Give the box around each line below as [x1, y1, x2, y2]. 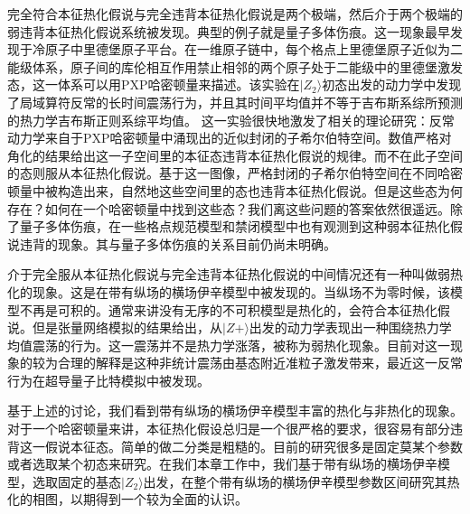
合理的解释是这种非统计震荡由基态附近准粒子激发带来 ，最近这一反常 [57, 353, 463, 372]
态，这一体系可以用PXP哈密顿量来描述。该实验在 [7, 75, 300, 94]
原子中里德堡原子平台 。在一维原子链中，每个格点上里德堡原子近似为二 [44, 40, 463, 59]
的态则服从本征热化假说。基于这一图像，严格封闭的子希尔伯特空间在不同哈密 [7, 164, 463, 182]
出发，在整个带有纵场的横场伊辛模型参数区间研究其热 [143, 472, 460, 491]
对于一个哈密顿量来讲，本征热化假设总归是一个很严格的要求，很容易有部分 [7, 419, 450, 438]
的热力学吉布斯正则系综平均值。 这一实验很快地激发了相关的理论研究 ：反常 [7, 110, 455, 129]
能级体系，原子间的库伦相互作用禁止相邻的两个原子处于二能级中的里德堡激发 [7, 57, 463, 76]
